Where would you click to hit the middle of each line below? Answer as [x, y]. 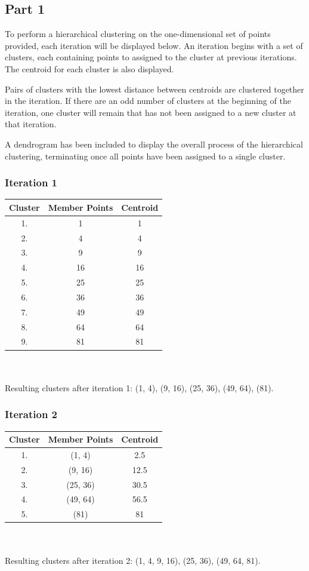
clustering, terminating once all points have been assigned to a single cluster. [145, 156]
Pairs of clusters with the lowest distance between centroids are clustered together [154, 89]
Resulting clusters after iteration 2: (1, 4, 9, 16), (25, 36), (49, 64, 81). [133, 560]
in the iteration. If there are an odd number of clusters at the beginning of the [148, 101]
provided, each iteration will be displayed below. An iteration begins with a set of [154, 45]
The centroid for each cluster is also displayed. [89, 68]
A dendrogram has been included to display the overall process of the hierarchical [154, 144]
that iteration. [31, 124]
